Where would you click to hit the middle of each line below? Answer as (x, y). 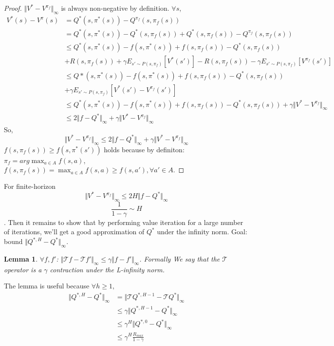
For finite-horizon (30, 186)
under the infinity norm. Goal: (202, 232)
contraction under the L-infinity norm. (107, 269)
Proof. (13, 8)
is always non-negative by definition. (115, 8)
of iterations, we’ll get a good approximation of (74, 232)
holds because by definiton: (144, 149)
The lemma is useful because (47, 286)
